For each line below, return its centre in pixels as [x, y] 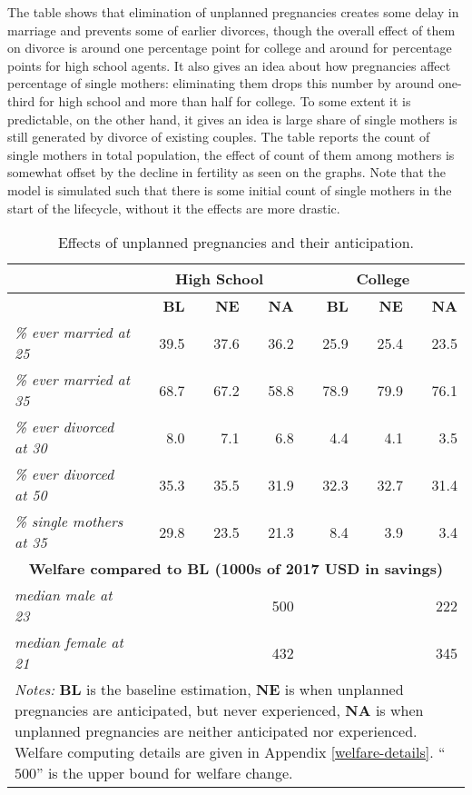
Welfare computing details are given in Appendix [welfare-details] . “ [230, 752]
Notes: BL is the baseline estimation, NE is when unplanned [209, 690]
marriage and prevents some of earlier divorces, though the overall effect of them [231, 30]
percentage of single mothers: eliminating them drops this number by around [221, 83]
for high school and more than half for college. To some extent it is [225, 100]
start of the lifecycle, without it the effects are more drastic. [174, 208]
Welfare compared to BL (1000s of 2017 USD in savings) [236, 569]
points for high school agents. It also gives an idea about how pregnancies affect [229, 65]
